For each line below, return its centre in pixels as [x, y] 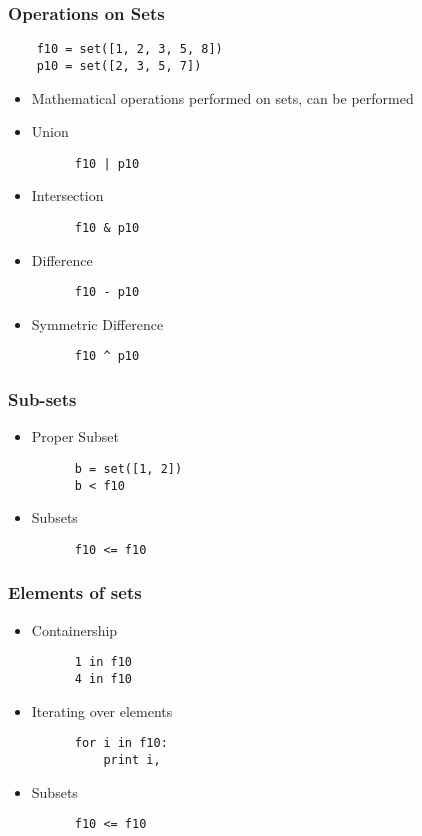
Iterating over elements [102, 710]
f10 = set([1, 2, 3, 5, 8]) [129, 49]
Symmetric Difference [97, 323]
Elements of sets [75, 592]
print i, [132, 759]
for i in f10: [121, 743]
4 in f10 [103, 678]
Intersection [67, 195]
